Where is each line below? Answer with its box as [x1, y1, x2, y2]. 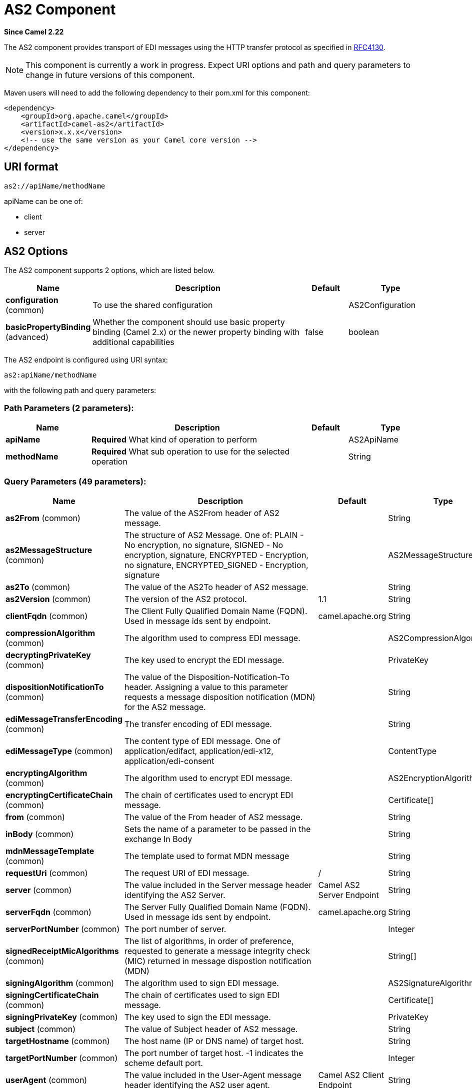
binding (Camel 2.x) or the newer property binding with [92, 327, 300, 337]
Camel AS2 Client [318, 1069, 384, 1080]
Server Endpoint [318, 889, 379, 900]
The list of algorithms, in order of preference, [124, 935, 294, 946]
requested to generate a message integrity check [124, 945, 310, 956]
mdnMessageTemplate [5, 845, 94, 856]
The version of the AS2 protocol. [124, 593, 247, 604]
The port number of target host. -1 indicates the [124, 1047, 303, 1058]
